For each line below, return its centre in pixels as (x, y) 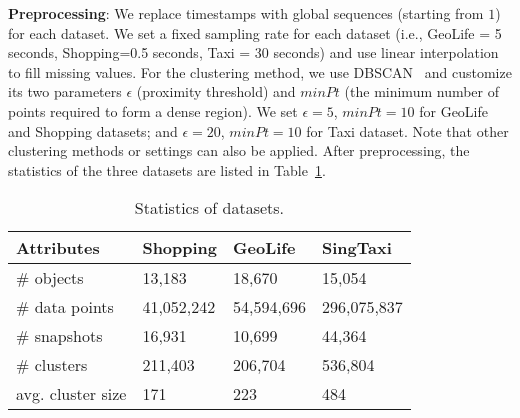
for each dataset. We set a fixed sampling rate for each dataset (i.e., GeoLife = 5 (255, 32)
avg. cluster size (71, 394)
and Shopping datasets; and (93, 130)
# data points (65, 307)
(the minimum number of (422, 91)
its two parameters (65, 91)
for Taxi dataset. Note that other (407, 130)
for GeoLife (454, 110)
